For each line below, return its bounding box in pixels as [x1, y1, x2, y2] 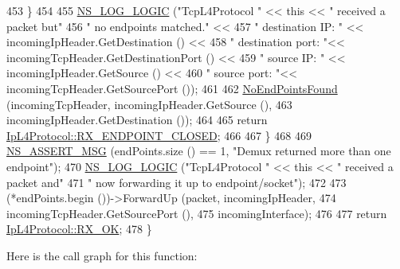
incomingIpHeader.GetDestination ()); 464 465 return [6, 111, 268, 128]
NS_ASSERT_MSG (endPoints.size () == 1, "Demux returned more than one [6, 142, 391, 159]
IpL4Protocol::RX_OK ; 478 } [6, 220, 152, 237]
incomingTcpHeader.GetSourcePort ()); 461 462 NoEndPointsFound [6, 80, 338, 96]
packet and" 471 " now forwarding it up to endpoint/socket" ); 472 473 [6, 173, 347, 190]
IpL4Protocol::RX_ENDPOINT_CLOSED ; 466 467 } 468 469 [6, 127, 312, 143]
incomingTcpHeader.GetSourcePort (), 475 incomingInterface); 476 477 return [6, 205, 387, 221]
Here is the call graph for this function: [6, 247, 198, 263]
